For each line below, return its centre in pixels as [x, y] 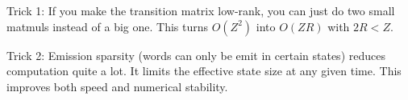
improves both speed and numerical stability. [117, 86]
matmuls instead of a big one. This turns [108, 26]
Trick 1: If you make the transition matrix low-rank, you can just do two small [201, 10]
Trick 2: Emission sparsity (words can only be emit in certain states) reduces [196, 55]
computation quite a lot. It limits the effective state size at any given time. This [204, 71]
